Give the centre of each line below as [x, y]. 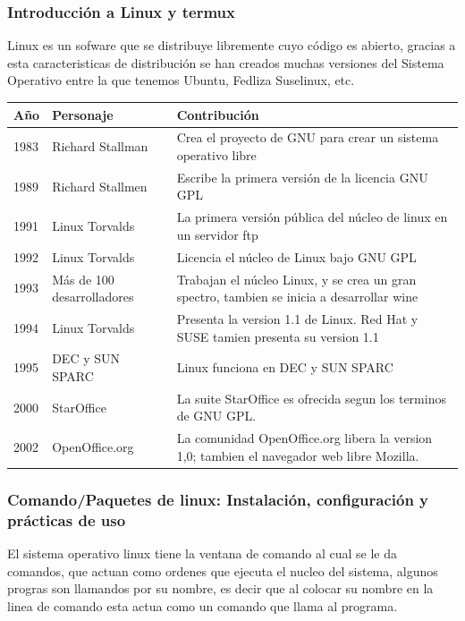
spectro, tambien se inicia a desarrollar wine [297, 297]
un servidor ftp [217, 234]
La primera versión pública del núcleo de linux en [312, 217]
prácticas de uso [67, 519]
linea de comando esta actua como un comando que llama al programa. [203, 605]
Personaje [83, 114]
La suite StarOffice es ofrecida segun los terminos [311, 398]
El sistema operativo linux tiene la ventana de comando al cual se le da [202, 553]
